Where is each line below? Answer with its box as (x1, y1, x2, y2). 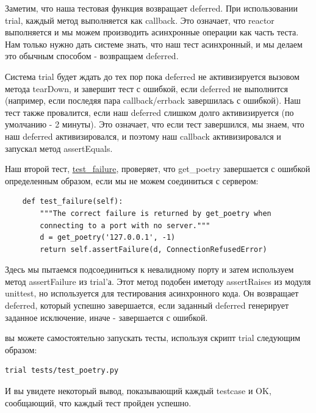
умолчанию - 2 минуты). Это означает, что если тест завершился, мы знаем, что (5, 118, 304, 131)
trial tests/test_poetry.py (5, 366, 119, 375)
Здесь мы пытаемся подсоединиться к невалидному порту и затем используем (5, 263, 294, 276)
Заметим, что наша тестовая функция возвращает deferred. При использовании (5, 2, 298, 14)
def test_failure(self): (22, 197, 123, 206)
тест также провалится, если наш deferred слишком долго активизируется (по (5, 106, 294, 118)
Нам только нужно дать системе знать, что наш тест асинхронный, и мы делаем (5, 37, 303, 50)
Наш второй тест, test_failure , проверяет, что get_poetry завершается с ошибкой (5, 162, 311, 175)
